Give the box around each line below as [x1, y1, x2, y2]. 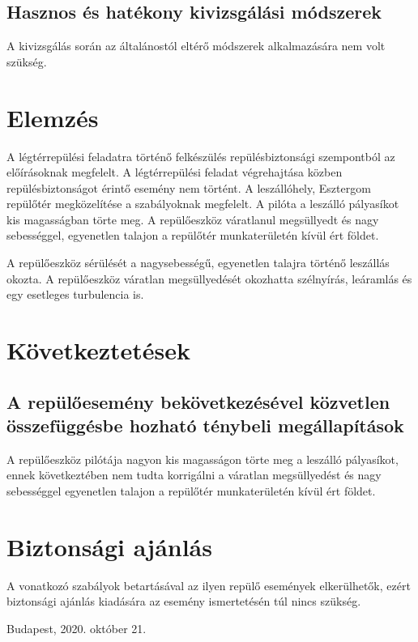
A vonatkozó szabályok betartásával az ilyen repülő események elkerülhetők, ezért [6, 576, 411, 593]
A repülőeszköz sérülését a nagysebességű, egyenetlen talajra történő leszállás [6, 254, 390, 271]
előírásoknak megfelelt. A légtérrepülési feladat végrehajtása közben [6, 164, 343, 181]
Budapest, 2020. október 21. [6, 619, 147, 636]
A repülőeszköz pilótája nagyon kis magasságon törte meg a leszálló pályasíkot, [6, 450, 399, 467]
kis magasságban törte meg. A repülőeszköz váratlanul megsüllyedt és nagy [6, 210, 379, 227]
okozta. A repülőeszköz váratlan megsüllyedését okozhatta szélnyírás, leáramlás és [6, 270, 412, 287]
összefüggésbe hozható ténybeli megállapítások [6, 413, 404, 438]
